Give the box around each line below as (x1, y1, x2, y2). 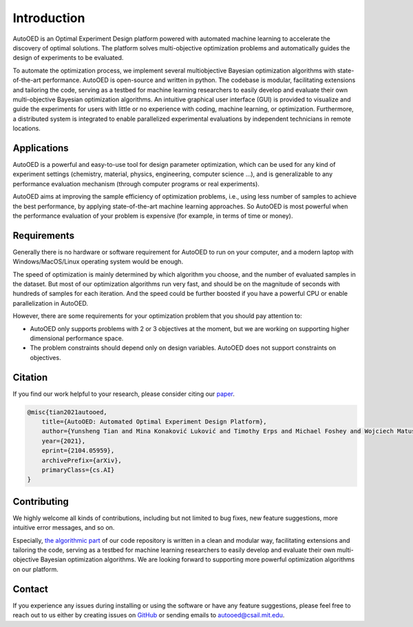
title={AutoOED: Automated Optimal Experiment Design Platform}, (41, 418, 267, 426)
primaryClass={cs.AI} (41, 466, 115, 474)
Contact (12, 583, 48, 595)
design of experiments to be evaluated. (12, 54, 124, 62)
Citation (12, 371, 48, 383)
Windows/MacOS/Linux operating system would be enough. (12, 257, 184, 266)
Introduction (12, 10, 85, 26)
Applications (12, 142, 69, 154)
